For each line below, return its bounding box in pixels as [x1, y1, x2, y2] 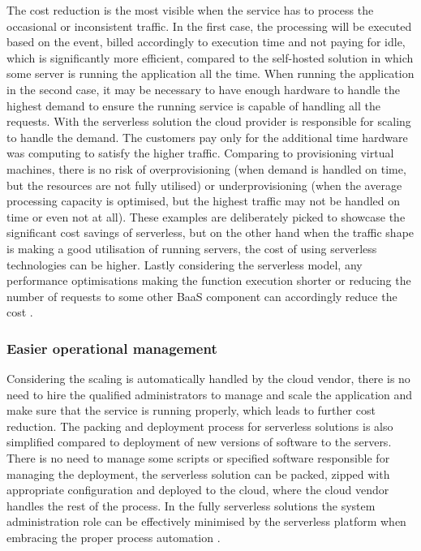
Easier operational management [6, 338, 217, 358]
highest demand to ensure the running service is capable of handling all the [6, 97, 380, 114]
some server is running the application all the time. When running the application [6, 65, 415, 82]
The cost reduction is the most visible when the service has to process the [6, 2, 374, 18]
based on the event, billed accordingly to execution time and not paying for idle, [6, 33, 406, 50]
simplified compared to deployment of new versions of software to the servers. [6, 433, 392, 450]
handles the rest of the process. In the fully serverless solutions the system [6, 497, 376, 514]
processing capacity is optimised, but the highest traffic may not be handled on [6, 192, 401, 209]
